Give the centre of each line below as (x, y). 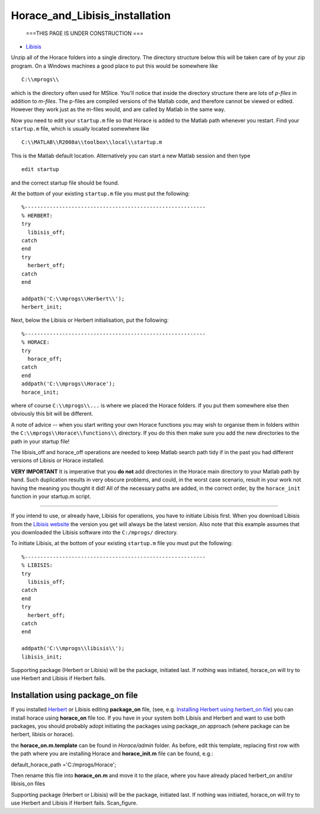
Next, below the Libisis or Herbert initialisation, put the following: (90, 320)
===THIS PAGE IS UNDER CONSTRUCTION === (85, 33)
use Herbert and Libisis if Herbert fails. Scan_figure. (74, 803)
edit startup (40, 170)
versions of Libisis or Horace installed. (58, 461)
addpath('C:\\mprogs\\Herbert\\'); (73, 299)
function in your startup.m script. (51, 496)
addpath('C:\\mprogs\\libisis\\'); (73, 648)
